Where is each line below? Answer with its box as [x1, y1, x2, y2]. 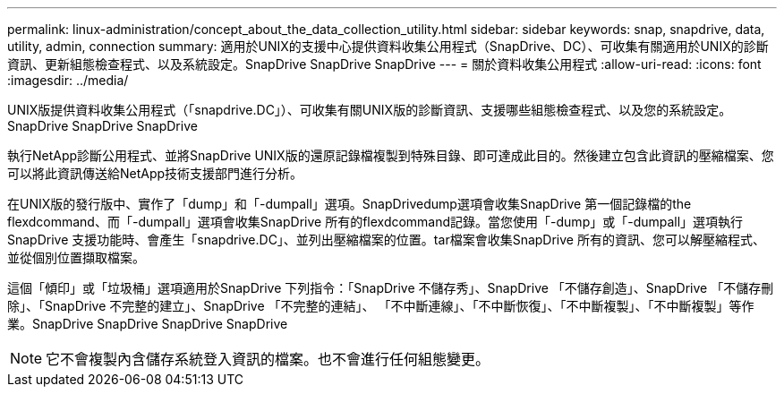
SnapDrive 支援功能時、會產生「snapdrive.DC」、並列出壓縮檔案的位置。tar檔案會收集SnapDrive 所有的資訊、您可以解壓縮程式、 [7, 232, 765, 247]
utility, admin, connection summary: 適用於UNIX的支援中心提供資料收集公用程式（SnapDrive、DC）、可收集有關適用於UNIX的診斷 [7, 39, 769, 54]
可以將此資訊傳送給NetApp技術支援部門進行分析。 [7, 166, 303, 181]
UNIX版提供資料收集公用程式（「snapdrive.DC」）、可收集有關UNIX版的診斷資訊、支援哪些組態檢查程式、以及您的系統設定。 [7, 102, 732, 117]
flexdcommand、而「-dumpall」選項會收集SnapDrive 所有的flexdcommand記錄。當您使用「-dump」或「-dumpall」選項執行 [7, 214, 744, 229]
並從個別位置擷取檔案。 [7, 250, 145, 265]
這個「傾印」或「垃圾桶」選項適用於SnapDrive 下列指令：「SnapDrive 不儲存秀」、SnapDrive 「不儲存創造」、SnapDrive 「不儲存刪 [7, 280, 774, 295]
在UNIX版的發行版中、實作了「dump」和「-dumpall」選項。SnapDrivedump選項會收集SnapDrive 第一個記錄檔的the [7, 196, 692, 211]
